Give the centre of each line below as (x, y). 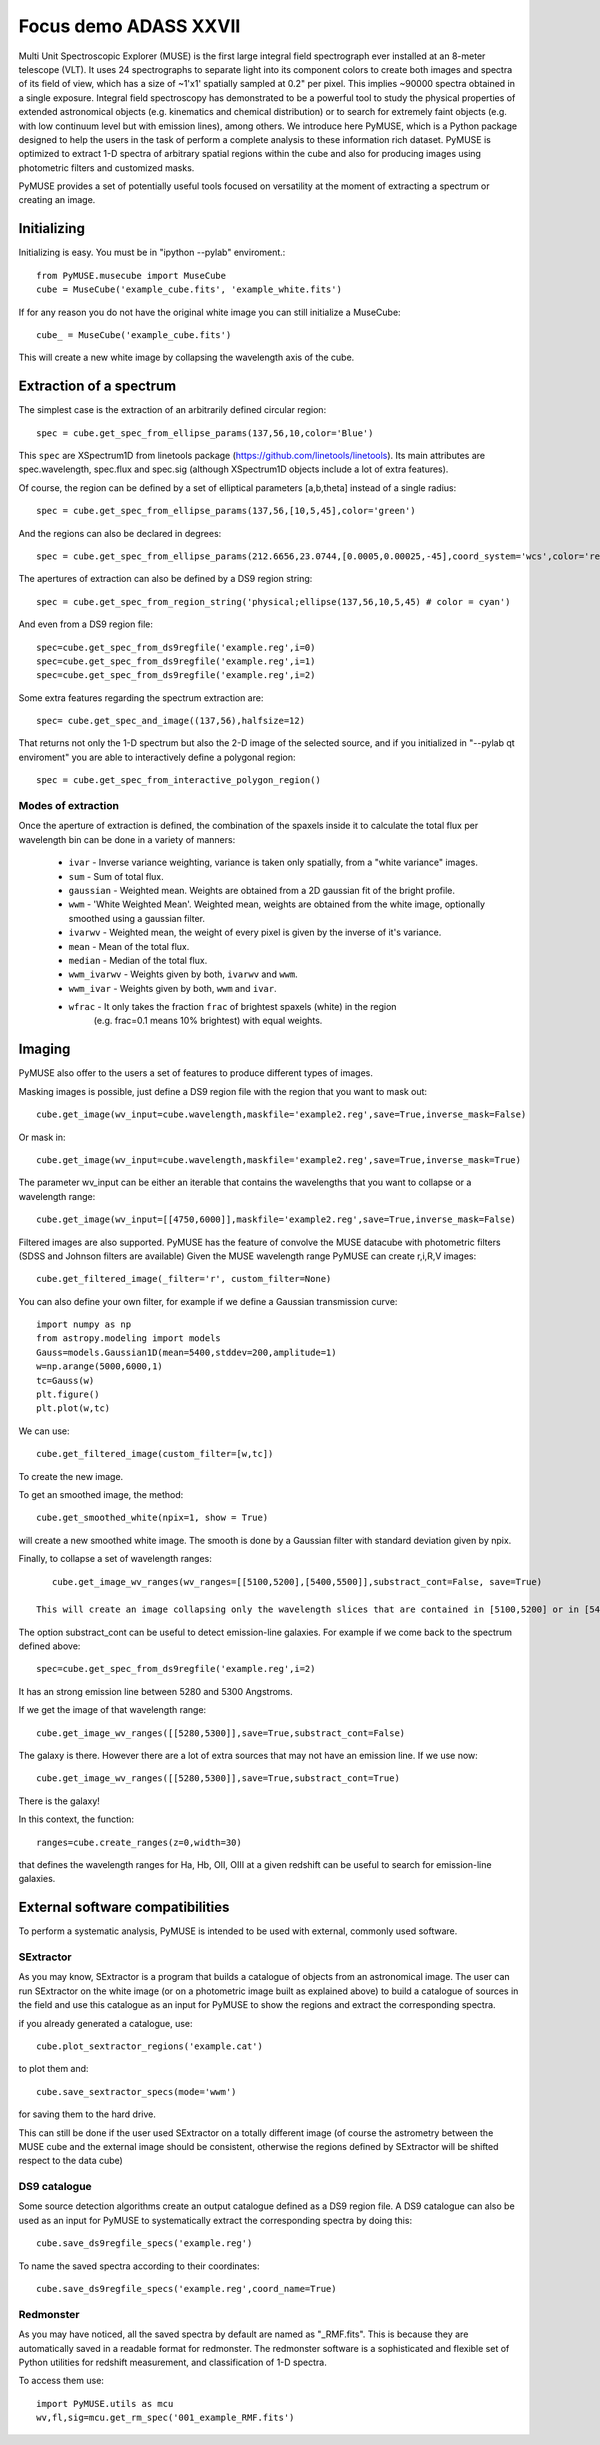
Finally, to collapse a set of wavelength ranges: (115, 1559)
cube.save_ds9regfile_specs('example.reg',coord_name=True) (186, 2289)
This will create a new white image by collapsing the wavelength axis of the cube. (186, 357)
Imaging (44, 1049)
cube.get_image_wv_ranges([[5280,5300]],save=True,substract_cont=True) (218, 1778)
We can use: (44, 1431)
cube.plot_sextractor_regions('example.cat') (150, 2046)
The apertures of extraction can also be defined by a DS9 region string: (165, 579)
